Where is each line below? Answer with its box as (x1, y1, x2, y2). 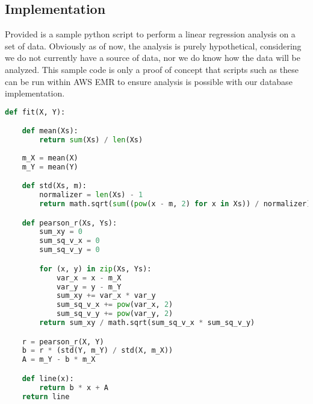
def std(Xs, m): (22, 181, 87, 191)
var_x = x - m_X (56, 273, 122, 282)
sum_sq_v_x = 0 (39, 236, 100, 245)
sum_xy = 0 (39, 227, 82, 236)
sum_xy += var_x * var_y (56, 291, 156, 300)
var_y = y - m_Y (56, 282, 122, 291)
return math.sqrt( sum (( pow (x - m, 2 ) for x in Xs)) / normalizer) (39, 200, 311, 209)
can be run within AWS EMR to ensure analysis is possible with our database (5, 75, 293, 87)
